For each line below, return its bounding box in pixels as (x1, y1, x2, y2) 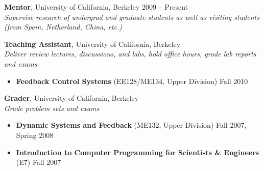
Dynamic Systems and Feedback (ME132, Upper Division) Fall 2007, (16, 120, 247, 130)
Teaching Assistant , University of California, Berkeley (4, 38, 181, 49)
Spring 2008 (16, 129, 54, 140)
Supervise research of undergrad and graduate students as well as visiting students (4, 11, 259, 22)
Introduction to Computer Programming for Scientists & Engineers (16, 147, 259, 157)
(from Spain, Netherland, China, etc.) (4, 21, 123, 32)
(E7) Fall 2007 (16, 157, 61, 167)
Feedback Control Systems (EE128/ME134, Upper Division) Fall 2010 (16, 75, 248, 86)
